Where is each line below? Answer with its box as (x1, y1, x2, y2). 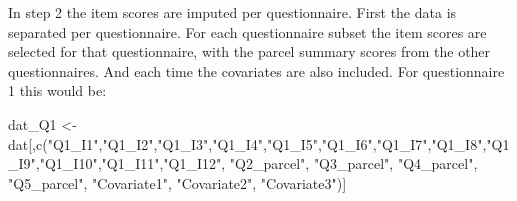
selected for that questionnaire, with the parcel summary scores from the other (8, 41, 491, 62)
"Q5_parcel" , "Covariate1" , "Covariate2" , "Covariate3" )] (8, 172, 347, 193)
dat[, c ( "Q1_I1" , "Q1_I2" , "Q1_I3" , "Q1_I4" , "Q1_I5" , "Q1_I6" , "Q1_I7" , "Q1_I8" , (8, 133, 487, 154)
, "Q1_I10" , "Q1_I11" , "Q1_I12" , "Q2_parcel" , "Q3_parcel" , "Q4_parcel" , (35, 153, 478, 174)
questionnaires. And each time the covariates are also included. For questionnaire (8, 60, 505, 81)
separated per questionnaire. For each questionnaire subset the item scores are (8, 21, 487, 42)
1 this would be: (8, 80, 107, 101)
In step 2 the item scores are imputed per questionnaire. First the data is (8, 2, 457, 22)
